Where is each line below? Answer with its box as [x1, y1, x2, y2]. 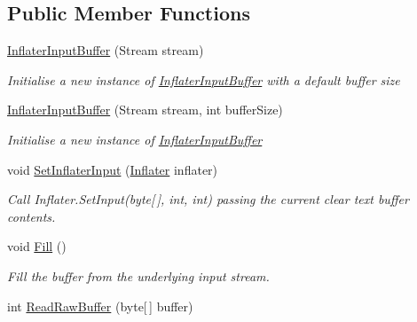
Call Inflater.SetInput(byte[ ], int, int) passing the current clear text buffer [7, 190, 409, 208]
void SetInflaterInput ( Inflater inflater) [7, 160, 218, 178]
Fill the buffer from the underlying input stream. [7, 266, 270, 285]
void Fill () [7, 237, 67, 255]
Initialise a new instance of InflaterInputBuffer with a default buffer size [7, 70, 400, 89]
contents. [7, 207, 56, 225]
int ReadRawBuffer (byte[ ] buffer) [7, 296, 193, 315]
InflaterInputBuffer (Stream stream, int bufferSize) [7, 100, 283, 119]
